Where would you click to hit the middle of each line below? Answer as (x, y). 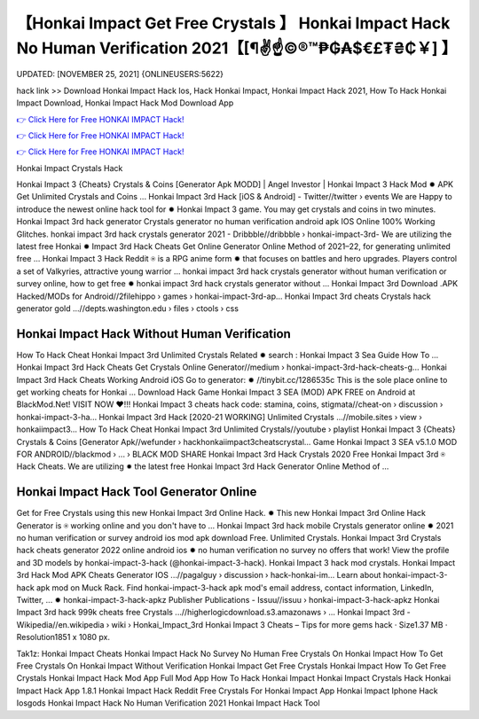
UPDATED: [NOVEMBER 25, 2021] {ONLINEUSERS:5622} (120, 74)
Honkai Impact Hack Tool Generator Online (137, 492)
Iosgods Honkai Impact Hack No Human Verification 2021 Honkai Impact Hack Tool (168, 703)
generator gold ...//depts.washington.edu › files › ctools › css (128, 308)
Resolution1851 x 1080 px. (63, 637)
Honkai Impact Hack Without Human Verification (154, 334)
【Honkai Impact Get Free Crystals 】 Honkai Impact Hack (233, 23)
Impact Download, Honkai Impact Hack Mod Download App (125, 103)
